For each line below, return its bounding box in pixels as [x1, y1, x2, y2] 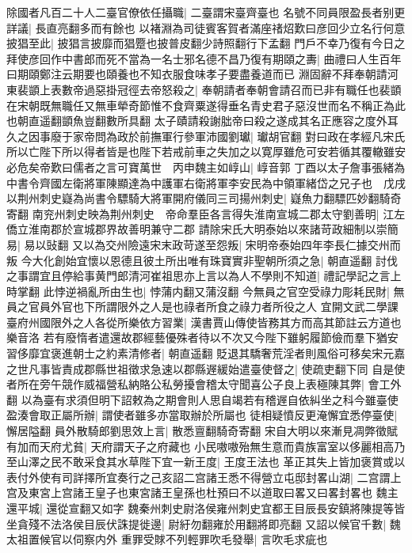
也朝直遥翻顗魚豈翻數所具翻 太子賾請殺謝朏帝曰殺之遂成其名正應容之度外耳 [6, 112, 399, 129]
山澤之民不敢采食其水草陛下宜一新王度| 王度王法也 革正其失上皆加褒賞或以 [17, 453, 406, 470]
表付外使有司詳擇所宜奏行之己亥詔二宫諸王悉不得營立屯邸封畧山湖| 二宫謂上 [6, 468, 402, 485]
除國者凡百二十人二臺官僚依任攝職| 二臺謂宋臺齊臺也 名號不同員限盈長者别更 [6, 4, 406, 20]
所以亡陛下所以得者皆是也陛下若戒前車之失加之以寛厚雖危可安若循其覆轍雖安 [6, 143, 406, 160]
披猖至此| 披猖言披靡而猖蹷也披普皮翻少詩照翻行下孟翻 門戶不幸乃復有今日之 [6, 35, 406, 51]
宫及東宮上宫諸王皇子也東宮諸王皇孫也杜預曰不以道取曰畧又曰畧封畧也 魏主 [6, 484, 399, 501]
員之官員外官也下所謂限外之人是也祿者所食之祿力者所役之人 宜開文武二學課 [6, 298, 399, 315]
